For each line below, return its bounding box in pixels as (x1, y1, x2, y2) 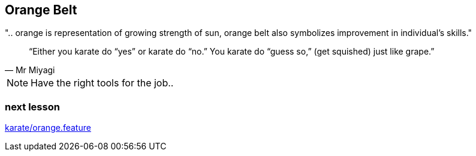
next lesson (5, 100, 60, 113)
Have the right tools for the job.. (31, 77, 174, 89)
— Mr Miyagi (5, 65, 55, 76)
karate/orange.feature (5, 122, 91, 133)
